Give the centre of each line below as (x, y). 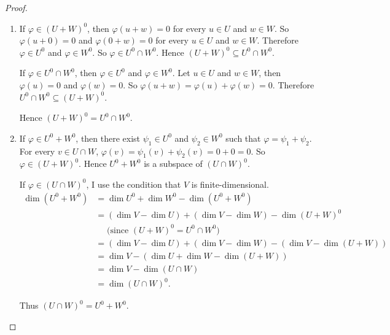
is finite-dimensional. (230, 184)
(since (118, 230)
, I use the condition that (134, 184)
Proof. (16, 7)
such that (243, 138)
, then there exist (108, 138)
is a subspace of (173, 164)
